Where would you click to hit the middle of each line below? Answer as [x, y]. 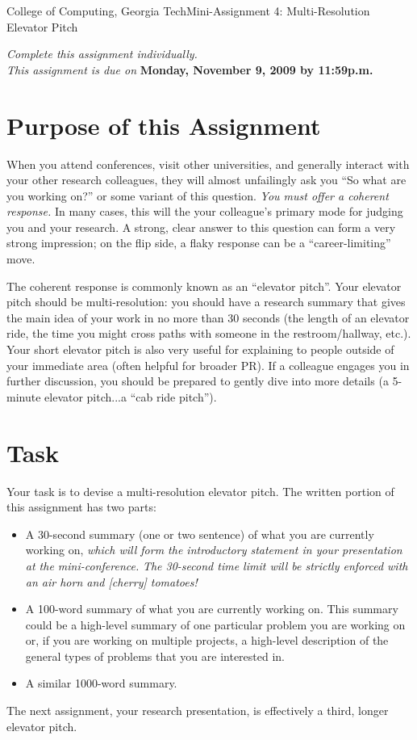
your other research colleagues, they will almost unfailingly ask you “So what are [206, 180]
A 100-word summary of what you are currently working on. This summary [212, 609]
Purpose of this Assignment [164, 125]
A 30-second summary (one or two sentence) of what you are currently [200, 534]
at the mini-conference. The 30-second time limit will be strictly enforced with [217, 565]
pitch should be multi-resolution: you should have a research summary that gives [206, 302]
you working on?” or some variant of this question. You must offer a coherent [198, 195]
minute [24, 396]
